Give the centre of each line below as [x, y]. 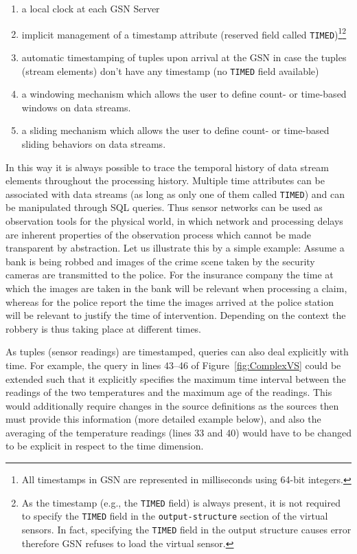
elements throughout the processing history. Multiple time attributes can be [165, 180]
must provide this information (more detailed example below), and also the [163, 419]
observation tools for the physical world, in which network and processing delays [174, 220]
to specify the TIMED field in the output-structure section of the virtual [175, 516]
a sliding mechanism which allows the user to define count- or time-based [175, 130]
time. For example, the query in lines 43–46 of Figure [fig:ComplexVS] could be [173, 365]
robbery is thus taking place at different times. [104, 328]
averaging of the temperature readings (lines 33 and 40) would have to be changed [178, 432]
